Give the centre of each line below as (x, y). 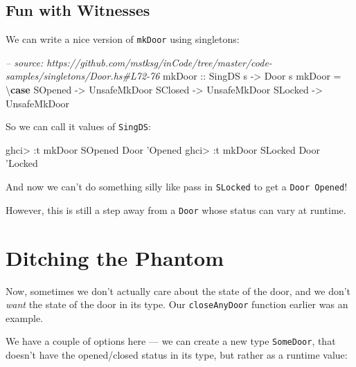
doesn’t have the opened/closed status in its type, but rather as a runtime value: (177, 355)
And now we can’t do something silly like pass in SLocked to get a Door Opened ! (177, 187)
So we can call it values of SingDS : (78, 126)
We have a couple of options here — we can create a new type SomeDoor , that (171, 341)
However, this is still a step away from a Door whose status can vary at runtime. (176, 209)
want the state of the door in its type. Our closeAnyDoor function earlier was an (177, 304)
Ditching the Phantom (115, 257)
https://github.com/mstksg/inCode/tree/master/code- (159, 62)
